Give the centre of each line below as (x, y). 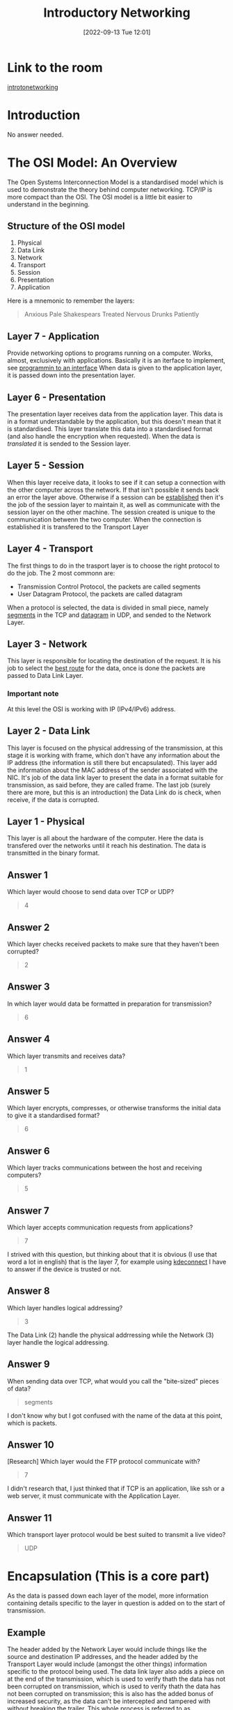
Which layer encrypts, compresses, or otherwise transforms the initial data (114, 1108)
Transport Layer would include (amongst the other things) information (107, 1664)
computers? (24, 1175)
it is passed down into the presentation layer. (71, 375)
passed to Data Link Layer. (45, 676)
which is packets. (32, 1423)
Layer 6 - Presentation (57, 397)
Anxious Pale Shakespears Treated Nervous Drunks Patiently (112, 315)
